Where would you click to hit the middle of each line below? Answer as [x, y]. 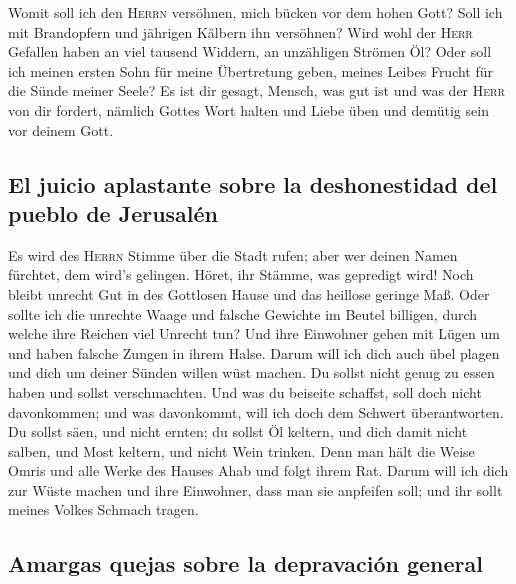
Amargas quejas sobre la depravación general [245, 563]
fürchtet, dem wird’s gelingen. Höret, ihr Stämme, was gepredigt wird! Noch [241, 274]
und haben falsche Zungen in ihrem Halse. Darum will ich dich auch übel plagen [254, 352]
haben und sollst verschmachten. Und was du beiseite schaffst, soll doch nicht [245, 391]
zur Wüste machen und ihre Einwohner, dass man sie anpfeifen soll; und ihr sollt [255, 489]
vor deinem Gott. [61, 129]
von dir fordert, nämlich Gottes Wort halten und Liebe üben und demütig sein [248, 109]
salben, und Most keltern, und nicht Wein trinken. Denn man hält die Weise [241, 450]
